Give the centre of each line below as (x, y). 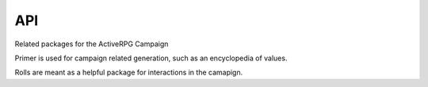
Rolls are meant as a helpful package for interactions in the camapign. (129, 72)
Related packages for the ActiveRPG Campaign (92, 44)
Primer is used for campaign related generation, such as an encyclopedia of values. (151, 58)
